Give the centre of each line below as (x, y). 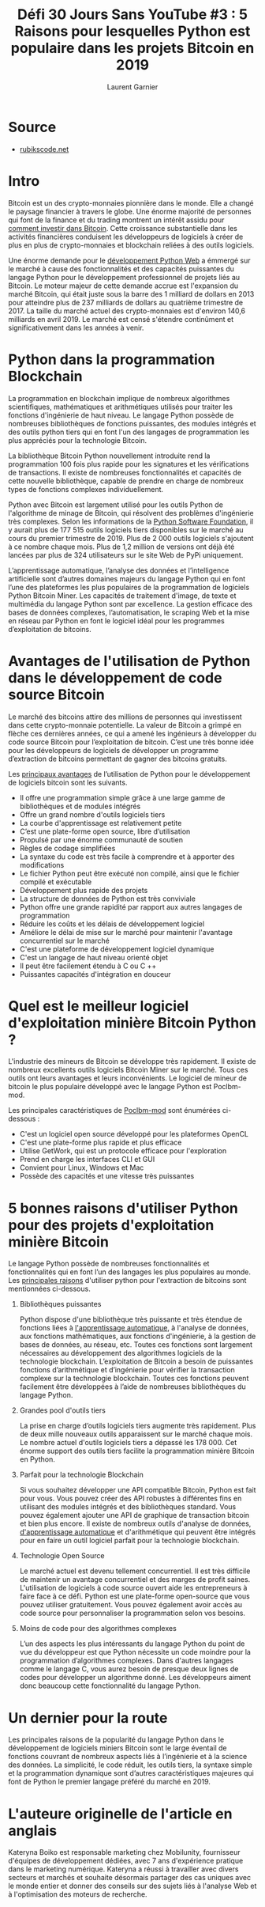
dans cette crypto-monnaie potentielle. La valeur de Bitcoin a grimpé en (125, 725)
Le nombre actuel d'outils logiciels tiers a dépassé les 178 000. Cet (128, 1443)
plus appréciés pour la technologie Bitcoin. (78, 440)
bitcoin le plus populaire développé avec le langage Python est (110, 1087)
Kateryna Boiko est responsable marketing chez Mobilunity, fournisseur (124, 1852)
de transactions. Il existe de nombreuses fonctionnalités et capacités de (125, 472)
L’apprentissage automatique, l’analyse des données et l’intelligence (119, 570)
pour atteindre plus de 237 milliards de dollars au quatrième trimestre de (125, 302)
